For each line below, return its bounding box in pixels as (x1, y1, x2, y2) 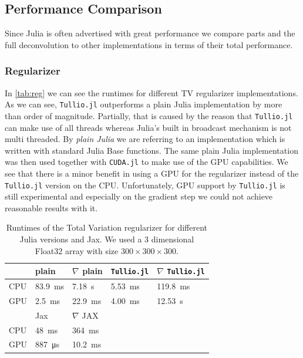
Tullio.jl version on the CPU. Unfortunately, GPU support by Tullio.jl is (5, 178, 285, 191)
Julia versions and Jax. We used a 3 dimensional (19, 232, 194, 245)
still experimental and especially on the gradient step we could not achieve (5, 190, 273, 202)
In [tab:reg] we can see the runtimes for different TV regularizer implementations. (5, 86, 298, 99)
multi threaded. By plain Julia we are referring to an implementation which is (5, 133, 285, 145)
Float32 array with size (35, 244, 119, 256)
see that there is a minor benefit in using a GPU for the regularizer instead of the (5, 167, 299, 179)
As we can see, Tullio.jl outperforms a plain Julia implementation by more (5, 98, 282, 110)
